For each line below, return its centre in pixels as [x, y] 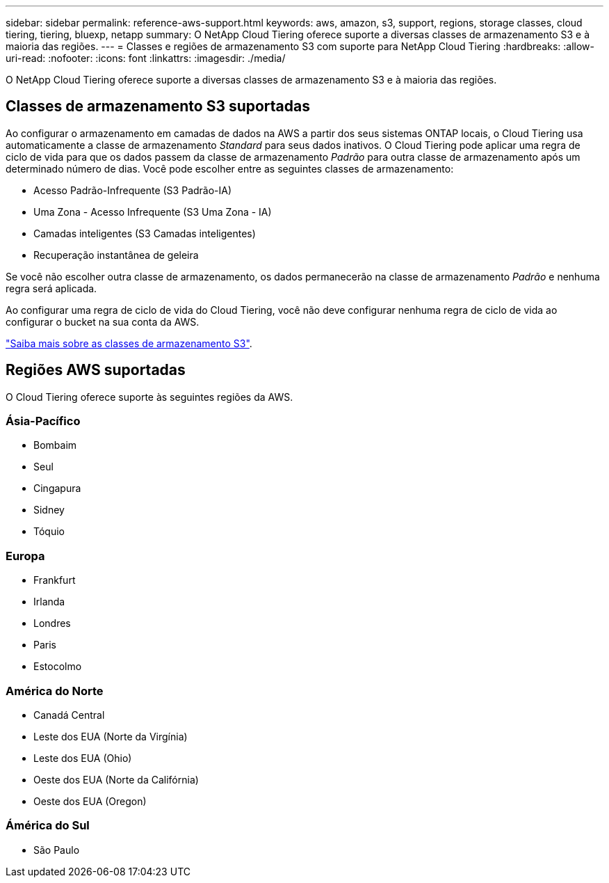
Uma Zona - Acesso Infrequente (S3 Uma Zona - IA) [153, 212]
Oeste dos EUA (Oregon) [90, 801]
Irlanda [49, 602]
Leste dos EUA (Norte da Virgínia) [111, 736]
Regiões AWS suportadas [96, 370]
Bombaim [55, 445]
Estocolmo [58, 667]
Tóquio [49, 532]
